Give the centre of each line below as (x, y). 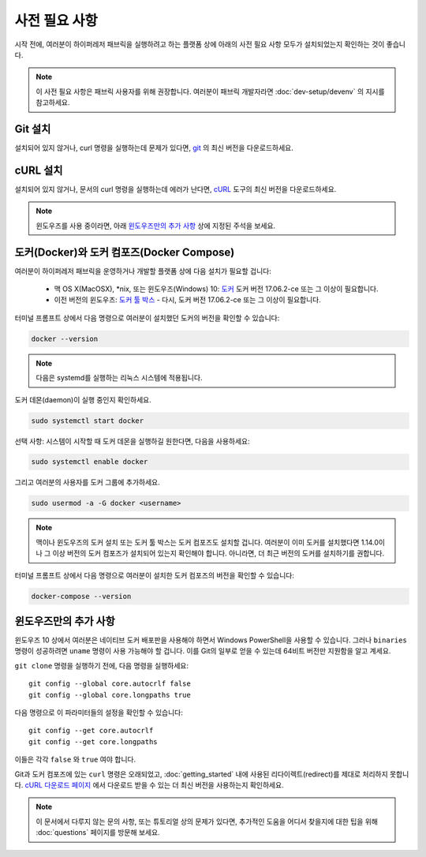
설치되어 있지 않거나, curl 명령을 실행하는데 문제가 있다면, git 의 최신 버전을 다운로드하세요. (154, 148)
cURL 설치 (39, 170)
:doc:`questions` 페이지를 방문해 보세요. (98, 833)
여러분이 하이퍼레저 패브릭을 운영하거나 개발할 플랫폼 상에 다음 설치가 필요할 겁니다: (143, 271)
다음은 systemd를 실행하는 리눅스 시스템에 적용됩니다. (119, 378)
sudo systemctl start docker (88, 421)
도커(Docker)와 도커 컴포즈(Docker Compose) (125, 252)
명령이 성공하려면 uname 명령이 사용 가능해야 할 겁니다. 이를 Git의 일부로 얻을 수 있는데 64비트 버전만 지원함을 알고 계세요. (203, 651)
